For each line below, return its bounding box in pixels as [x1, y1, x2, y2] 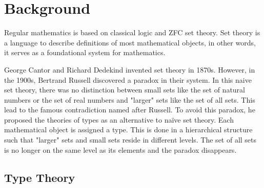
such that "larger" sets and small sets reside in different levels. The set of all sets [4, 134, 257, 145]
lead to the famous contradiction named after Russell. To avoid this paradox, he [4, 104, 255, 115]
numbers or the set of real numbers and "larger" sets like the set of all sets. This [4, 94, 255, 105]
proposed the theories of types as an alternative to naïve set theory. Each [4, 114, 234, 125]
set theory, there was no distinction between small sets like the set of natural [4, 84, 245, 95]
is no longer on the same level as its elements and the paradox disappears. [4, 144, 237, 155]
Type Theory [4, 169, 75, 185]
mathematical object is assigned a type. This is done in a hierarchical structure [4, 124, 253, 135]
